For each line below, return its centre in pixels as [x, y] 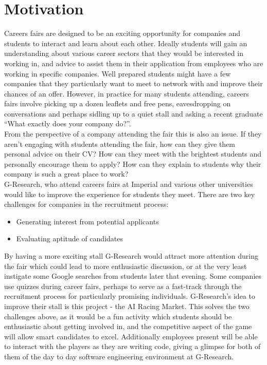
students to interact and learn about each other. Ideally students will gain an [126, 43]
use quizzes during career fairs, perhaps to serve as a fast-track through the [123, 286]
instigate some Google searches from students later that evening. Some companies [133, 276]
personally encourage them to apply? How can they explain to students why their [133, 164]
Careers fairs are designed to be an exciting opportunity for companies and [122, 33]
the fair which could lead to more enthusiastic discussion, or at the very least [126, 266]
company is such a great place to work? [66, 174]
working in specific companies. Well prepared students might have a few [118, 73]
